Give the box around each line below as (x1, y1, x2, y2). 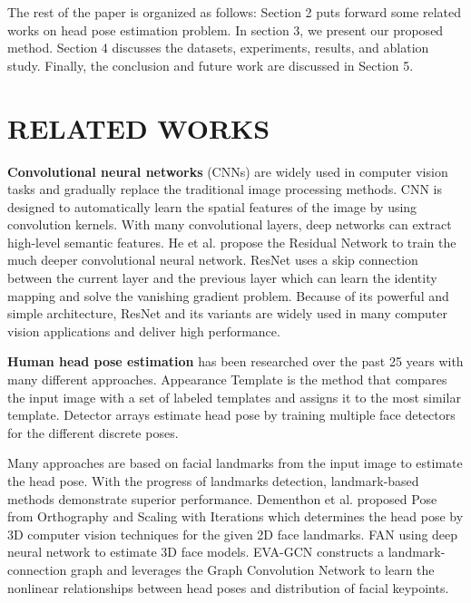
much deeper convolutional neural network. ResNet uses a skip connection (7, 250, 418, 269)
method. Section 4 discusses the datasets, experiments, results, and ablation (7, 38, 429, 57)
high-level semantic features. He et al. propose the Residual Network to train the (7, 232, 456, 251)
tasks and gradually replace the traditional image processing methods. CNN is (7, 180, 442, 199)
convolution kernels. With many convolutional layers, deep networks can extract (7, 215, 452, 234)
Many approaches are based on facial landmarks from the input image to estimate (7, 453, 463, 472)
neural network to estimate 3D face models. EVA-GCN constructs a (7, 542, 385, 561)
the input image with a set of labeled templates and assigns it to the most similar (7, 387, 461, 406)
